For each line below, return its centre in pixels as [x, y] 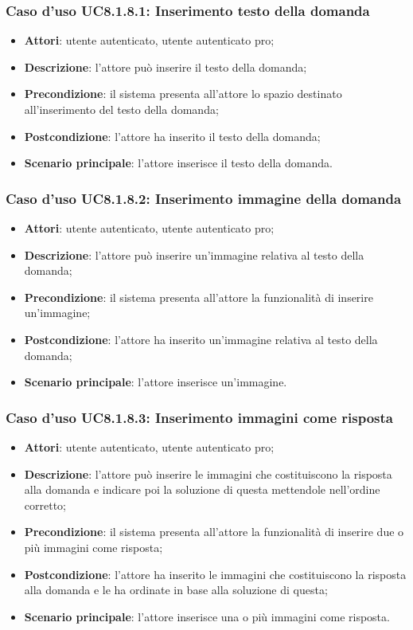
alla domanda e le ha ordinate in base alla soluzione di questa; [176, 590]
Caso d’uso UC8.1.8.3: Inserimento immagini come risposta [199, 417]
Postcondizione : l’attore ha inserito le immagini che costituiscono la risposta [215, 574]
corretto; [45, 505]
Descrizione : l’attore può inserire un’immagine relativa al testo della [194, 254]
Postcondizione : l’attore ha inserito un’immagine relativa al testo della [201, 339]
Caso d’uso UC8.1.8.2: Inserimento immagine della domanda [204, 198]
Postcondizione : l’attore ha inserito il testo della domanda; [172, 136]
